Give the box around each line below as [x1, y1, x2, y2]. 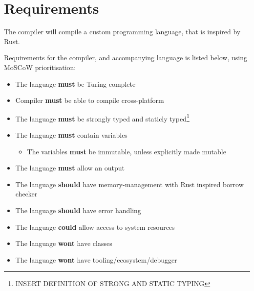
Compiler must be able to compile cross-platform [15, 95, 164, 105]
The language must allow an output [15, 163, 125, 173]
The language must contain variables [15, 129, 127, 140]
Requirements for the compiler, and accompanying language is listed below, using [4, 52, 248, 63]
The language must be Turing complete [15, 78, 136, 89]
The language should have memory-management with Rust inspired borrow [15, 179, 244, 189]
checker [15, 189, 38, 199]
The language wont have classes [15, 238, 112, 248]
